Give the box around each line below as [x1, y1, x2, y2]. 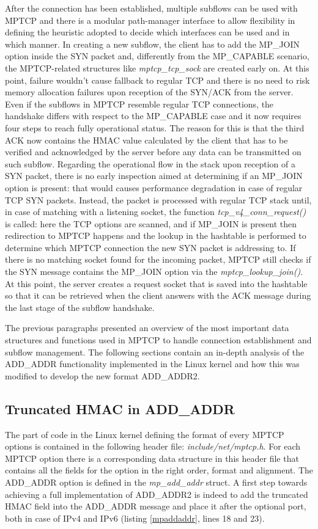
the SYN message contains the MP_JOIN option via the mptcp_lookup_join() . [5, 265, 303, 278]
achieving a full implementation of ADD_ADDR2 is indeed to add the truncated [5, 487, 308, 500]
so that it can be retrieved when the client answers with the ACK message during [5, 289, 311, 302]
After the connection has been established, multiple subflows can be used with [5, 2, 298, 14]
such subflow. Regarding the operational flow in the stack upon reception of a [5, 157, 296, 170]
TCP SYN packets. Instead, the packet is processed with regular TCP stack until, [5, 193, 312, 206]
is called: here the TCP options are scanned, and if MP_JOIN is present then [5, 217, 297, 230]
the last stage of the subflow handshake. [5, 301, 155, 313]
